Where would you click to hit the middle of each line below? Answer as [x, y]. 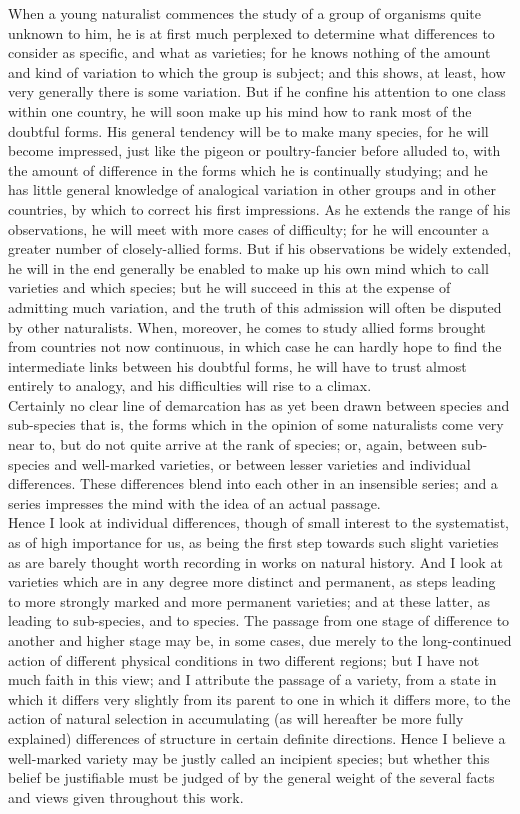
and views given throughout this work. [126, 796]
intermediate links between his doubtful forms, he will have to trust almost [237, 365]
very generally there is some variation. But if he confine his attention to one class [257, 91]
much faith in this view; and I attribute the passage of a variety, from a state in [252, 679]
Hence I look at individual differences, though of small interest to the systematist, [259, 522]
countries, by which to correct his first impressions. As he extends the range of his [259, 208]
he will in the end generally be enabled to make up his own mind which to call [248, 267]
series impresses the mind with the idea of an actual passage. [194, 502]
